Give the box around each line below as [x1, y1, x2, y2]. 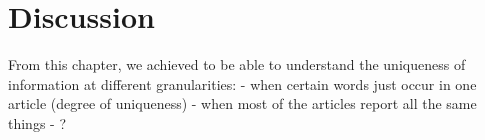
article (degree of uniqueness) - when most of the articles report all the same [8, 93, 477, 114]
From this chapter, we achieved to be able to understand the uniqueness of [8, 54, 466, 75]
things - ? [8, 112, 67, 133]
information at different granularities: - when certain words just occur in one [8, 73, 477, 94]
